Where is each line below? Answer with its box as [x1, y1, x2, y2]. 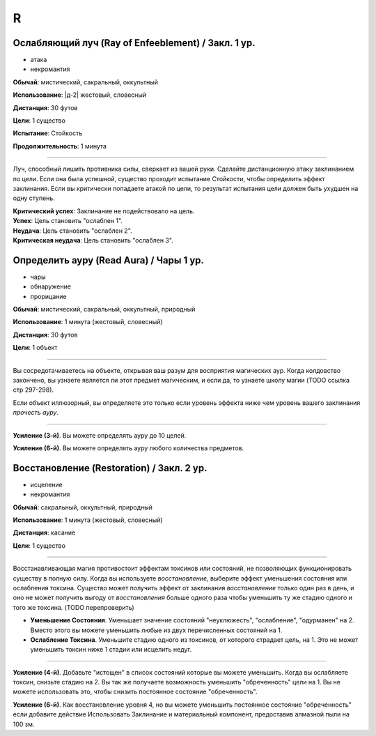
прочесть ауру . [13, 408, 59, 417]
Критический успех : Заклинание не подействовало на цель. [13, 206, 195, 215]
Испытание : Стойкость [13, 129, 83, 137]
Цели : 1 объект [13, 344, 58, 352]
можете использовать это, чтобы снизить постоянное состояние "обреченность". [13, 687, 258, 696]
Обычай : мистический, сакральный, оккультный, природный [13, 305, 196, 313]
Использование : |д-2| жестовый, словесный [13, 91, 147, 99]
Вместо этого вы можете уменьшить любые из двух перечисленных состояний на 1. [30, 626, 283, 634]
